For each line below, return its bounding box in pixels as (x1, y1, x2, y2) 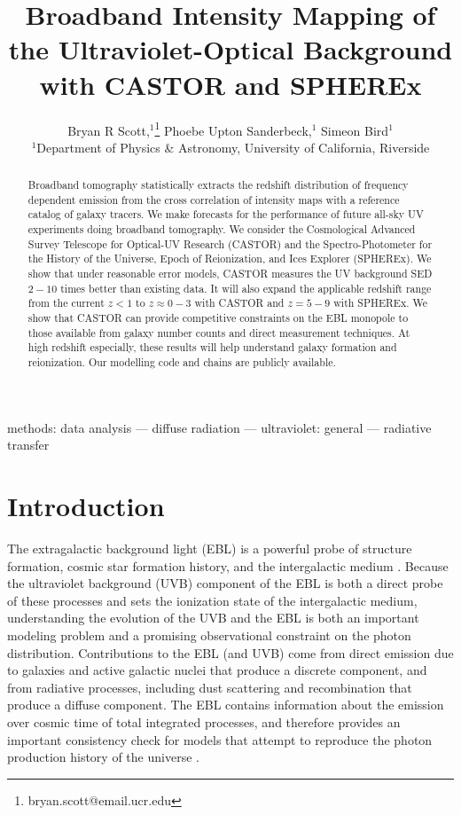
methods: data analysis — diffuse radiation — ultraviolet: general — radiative (7, 418, 432, 436)
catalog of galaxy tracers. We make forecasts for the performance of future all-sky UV (27, 207, 424, 222)
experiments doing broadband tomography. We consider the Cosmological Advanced (27, 222, 416, 237)
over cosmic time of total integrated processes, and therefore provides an (7, 712, 401, 731)
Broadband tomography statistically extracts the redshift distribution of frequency (27, 177, 409, 192)
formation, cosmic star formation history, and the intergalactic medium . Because (7, 556, 449, 575)
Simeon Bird (321, 121, 389, 139)
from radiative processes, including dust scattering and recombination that (7, 678, 412, 696)
